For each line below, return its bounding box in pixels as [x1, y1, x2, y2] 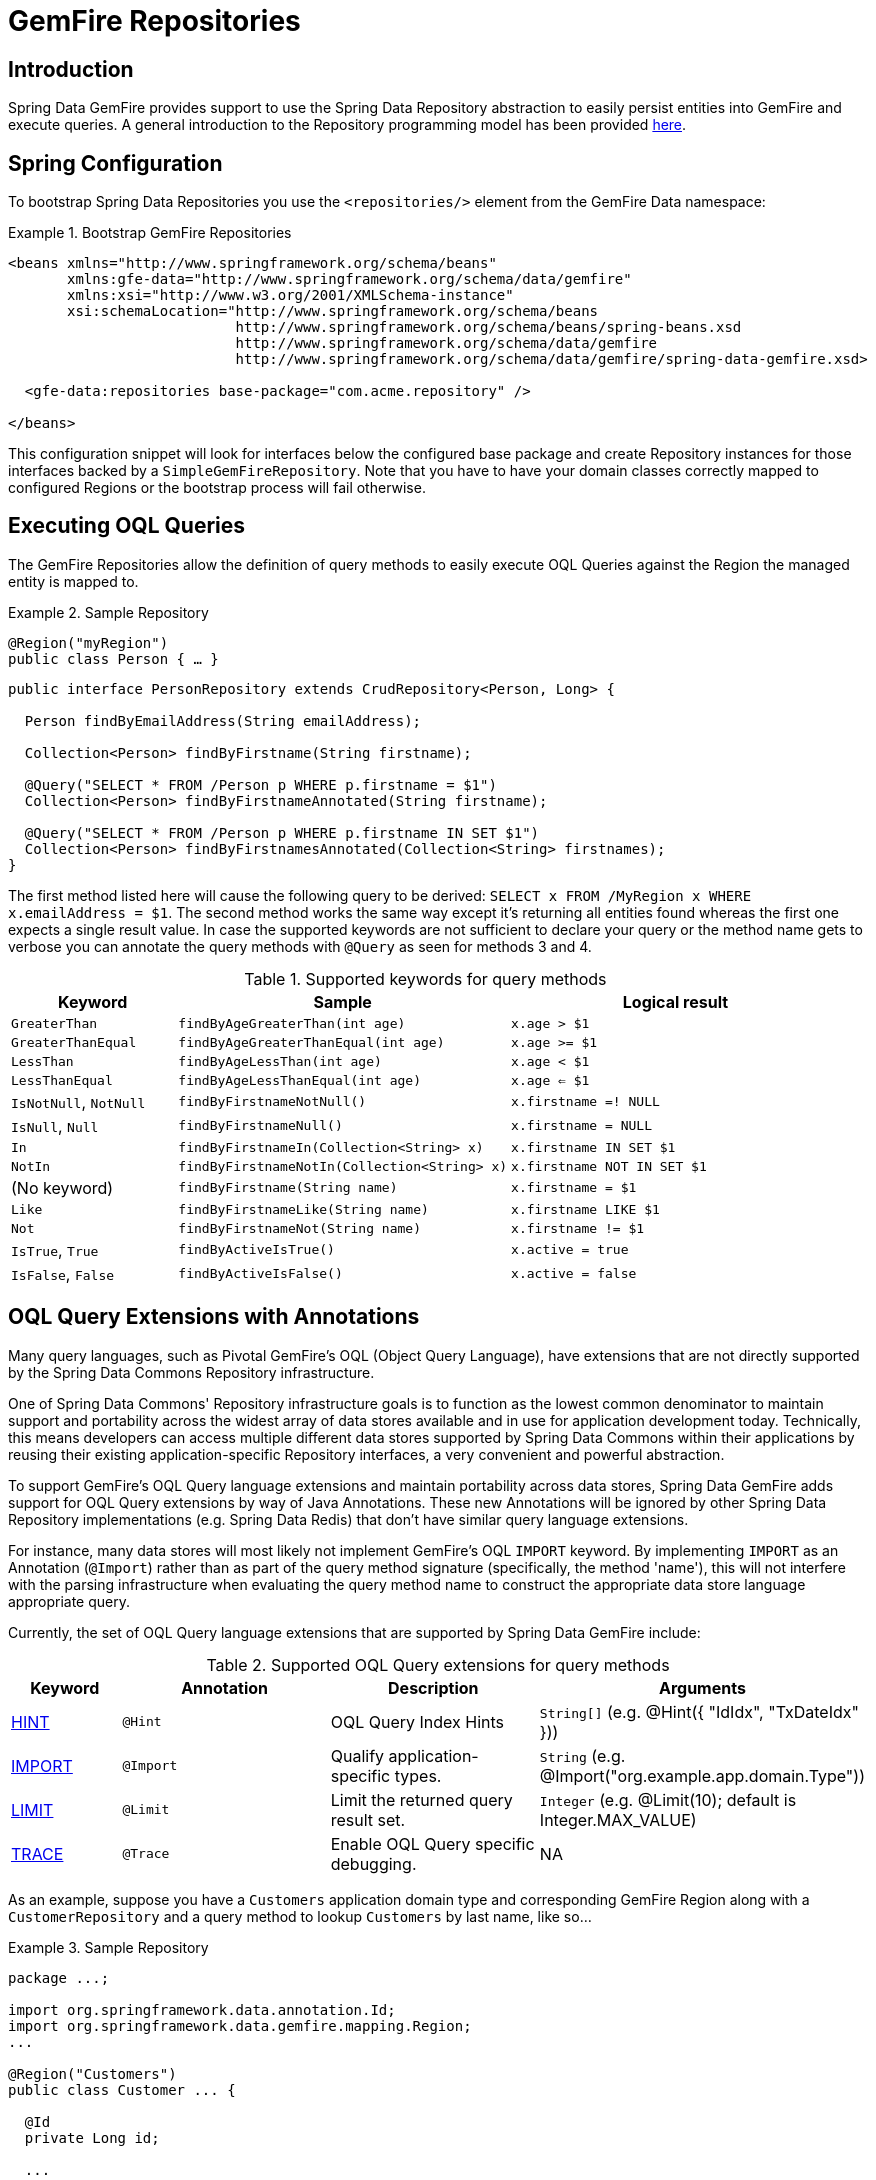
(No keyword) [11, 1177, 114, 1198]
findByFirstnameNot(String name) [178, 1220, 421, 1236]
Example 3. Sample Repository [8, 1938, 209, 1956]
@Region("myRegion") [8, 634, 169, 651]
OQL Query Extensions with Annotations [8, 1304, 420, 1330]
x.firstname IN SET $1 [511, 1139, 676, 1155]
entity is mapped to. [8, 572, 139, 590]
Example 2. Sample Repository [8, 603, 209, 621]
